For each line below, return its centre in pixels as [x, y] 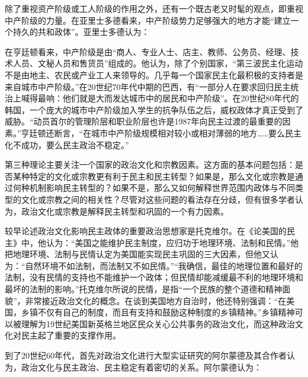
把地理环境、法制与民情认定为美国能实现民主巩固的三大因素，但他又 [137, 254]
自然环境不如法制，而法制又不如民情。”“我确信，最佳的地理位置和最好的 [164, 265]
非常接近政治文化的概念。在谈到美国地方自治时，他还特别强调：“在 [156, 300]
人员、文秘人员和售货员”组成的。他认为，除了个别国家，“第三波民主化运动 [158, 63]
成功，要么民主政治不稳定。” [75, 144]
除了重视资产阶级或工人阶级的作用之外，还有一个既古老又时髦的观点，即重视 [154, 8]
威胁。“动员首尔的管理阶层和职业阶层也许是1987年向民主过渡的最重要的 [144, 121]
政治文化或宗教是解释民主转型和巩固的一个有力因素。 [125, 211]
